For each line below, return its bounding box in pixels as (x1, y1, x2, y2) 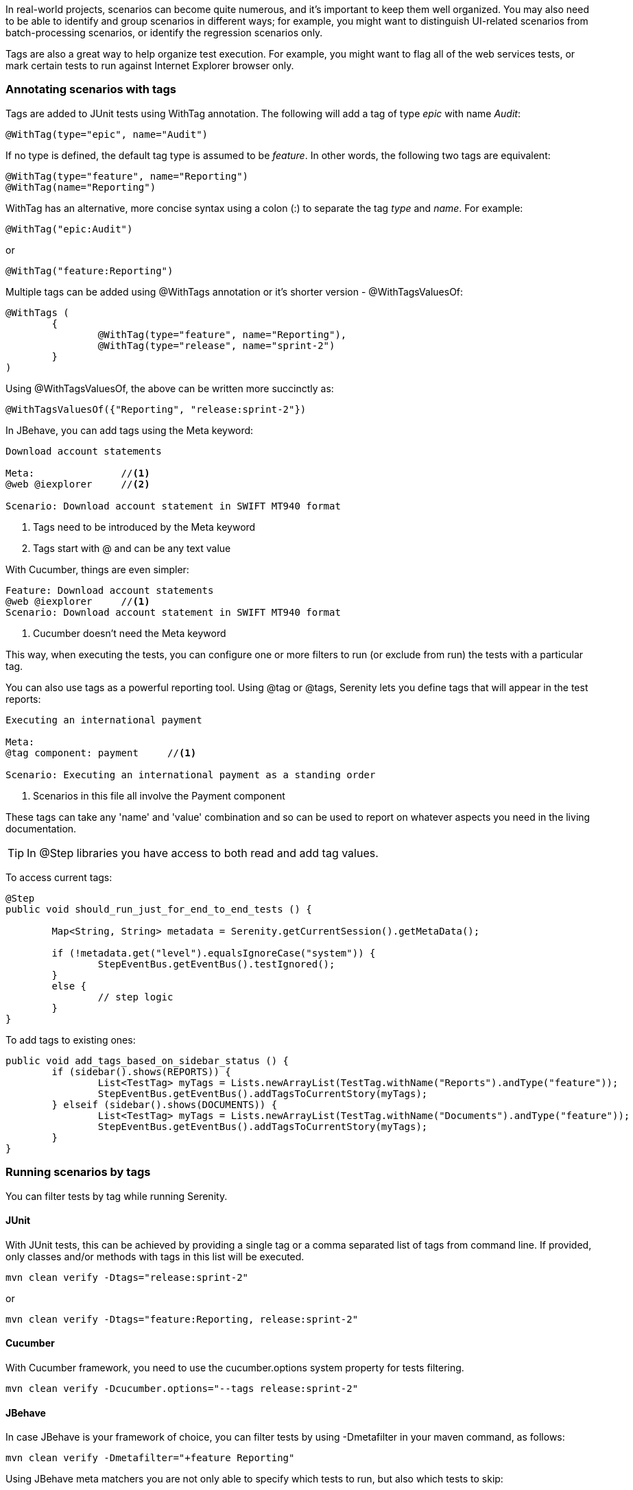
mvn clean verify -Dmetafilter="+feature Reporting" (5, 1452, 295, 1464)
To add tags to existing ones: (5, 1033, 136, 1046)
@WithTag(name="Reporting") (5, 181, 156, 193)
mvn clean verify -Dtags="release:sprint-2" (5, 1271, 249, 1283)
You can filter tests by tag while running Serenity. (5, 1190, 228, 1202)
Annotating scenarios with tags (5, 82, 176, 97)
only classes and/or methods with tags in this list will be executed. (5, 1250, 304, 1262)
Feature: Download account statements (5, 584, 214, 596)
